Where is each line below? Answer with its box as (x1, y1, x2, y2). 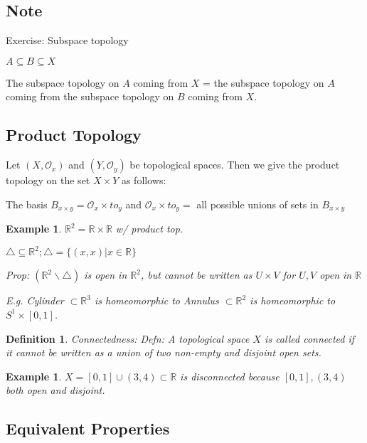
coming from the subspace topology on (6, 89, 174, 104)
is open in (84, 267, 127, 282)
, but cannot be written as (140, 267, 252, 282)
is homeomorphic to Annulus (94, 293, 219, 308)
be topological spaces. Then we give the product (129, 157, 340, 172)
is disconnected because (180, 368, 280, 383)
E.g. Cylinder (6, 293, 64, 308)
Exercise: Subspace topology (6, 33, 129, 48)
